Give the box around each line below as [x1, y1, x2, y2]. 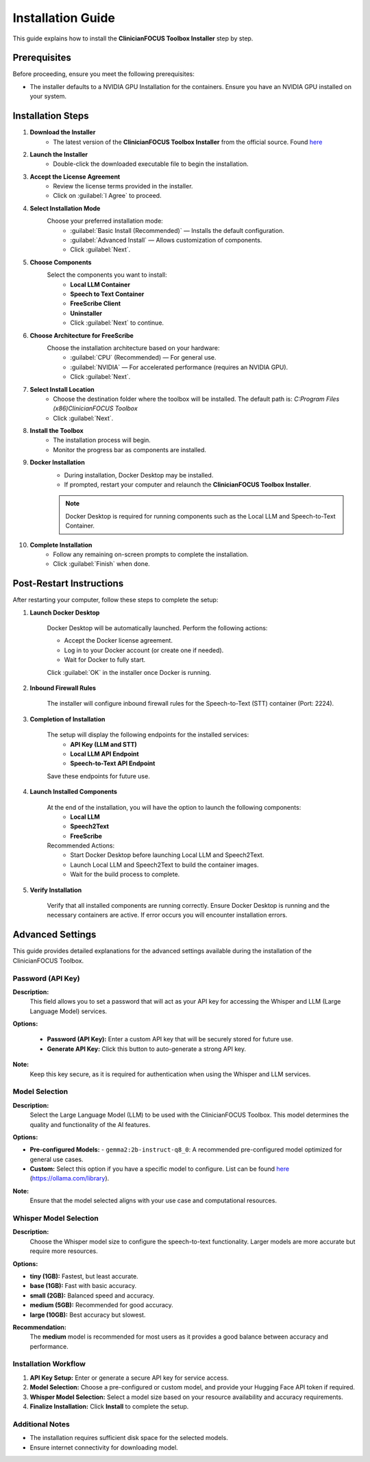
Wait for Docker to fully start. [64, 656, 146, 664]
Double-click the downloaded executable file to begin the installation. [53, 160, 249, 168]
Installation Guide [12, 10, 116, 25]
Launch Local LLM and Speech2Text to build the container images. [70, 860, 259, 869]
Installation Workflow [12, 1359, 86, 1369]
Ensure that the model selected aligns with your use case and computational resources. [29, 1196, 277, 1205]
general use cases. [29, 1155, 84, 1163]
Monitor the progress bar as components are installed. [53, 445, 207, 454]
